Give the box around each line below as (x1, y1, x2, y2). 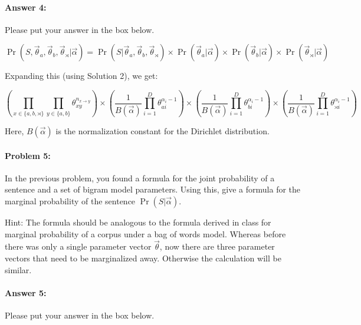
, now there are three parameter (159, 240, 275, 253)
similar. (5, 263, 32, 276)
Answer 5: (5, 286, 47, 299)
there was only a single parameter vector (5, 240, 152, 253)
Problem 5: (5, 149, 51, 161)
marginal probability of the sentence (5, 194, 136, 207)
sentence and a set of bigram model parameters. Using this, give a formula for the (5, 183, 301, 195)
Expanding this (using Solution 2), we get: (5, 69, 158, 82)
